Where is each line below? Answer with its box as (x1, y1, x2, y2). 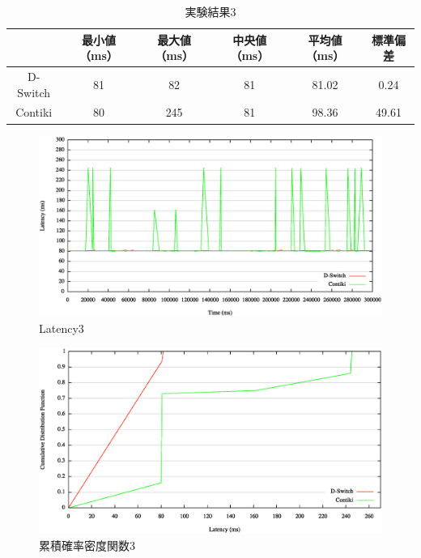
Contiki (15, 104, 53, 121)
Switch (17, 83, 51, 100)
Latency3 (39, 319, 84, 336)
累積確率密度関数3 (39, 536, 135, 553)
